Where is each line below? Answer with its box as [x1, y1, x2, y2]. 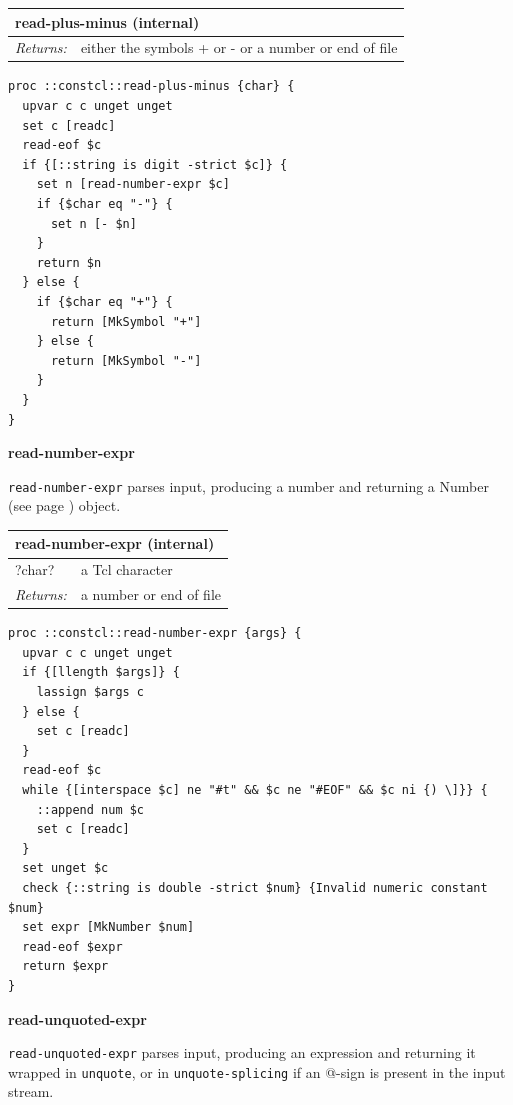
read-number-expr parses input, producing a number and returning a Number [8, 475, 489, 496]
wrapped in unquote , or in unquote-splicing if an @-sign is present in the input [8, 1061, 506, 1082]
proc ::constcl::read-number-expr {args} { [8, 626, 302, 641]
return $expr [22, 959, 109, 974]
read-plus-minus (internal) [15, 11, 200, 32]
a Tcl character [80, 559, 173, 580]
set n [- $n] [50, 216, 137, 231]
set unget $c [22, 861, 109, 876]
